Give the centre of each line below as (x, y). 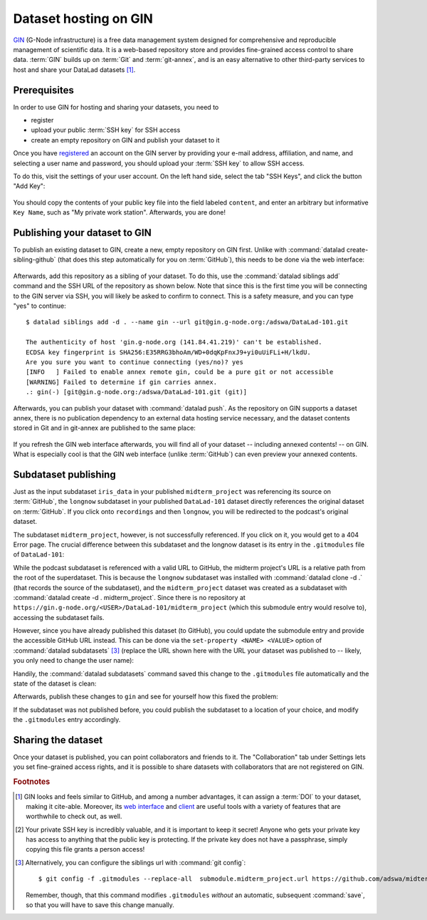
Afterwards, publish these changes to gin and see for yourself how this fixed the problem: (146, 697)
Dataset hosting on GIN (83, 19)
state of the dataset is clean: (55, 683)
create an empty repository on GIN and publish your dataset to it (125, 140)
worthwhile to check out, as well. (74, 817)
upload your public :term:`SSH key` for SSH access (106, 130)
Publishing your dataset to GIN (83, 233)
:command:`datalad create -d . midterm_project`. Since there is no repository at (129, 597)
